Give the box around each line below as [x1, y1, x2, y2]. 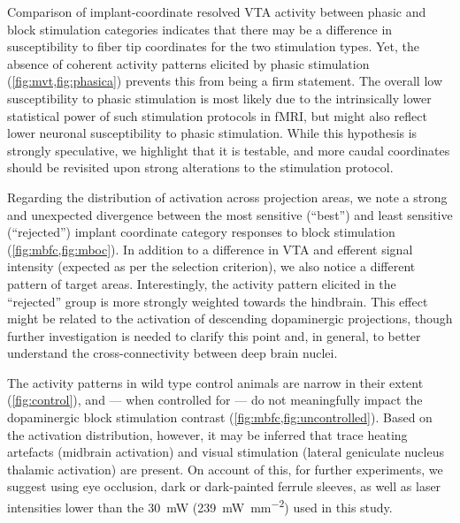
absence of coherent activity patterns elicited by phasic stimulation [7, 54, 370, 72]
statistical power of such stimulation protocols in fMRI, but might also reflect [7, 106, 427, 125]
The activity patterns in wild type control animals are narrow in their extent [7, 373, 424, 391]
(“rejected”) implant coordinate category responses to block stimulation [7, 223, 395, 241]
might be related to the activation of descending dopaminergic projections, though [7, 309, 453, 328]
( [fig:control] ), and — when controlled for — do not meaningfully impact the [7, 390, 423, 409]
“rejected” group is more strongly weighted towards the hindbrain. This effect [7, 292, 428, 310]
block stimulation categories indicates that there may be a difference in [7, 19, 393, 38]
